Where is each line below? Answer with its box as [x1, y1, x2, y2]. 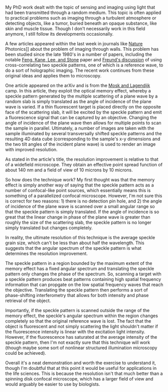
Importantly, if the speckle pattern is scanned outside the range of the [5, 308, 150, 313]
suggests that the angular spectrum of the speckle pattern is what [5, 245, 142, 251]
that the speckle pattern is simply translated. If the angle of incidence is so [5, 209, 159, 215]
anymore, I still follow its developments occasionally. [5, 31, 114, 37]
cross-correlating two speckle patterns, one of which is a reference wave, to [5, 62, 163, 68]
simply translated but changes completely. [5, 225, 93, 231]
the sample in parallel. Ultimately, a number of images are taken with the [5, 125, 154, 131]
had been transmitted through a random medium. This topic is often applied [5, 10, 161, 16]
